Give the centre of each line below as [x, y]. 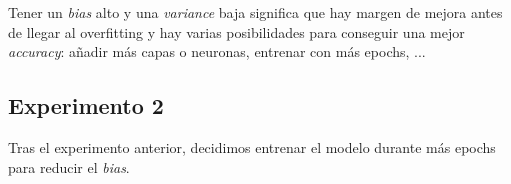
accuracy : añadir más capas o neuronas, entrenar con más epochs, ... [217, 51]
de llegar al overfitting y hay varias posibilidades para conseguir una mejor [236, 31]
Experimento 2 [86, 105]
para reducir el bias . [69, 166]
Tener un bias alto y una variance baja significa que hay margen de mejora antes [255, 12]
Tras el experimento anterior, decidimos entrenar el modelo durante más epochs [252, 146]
